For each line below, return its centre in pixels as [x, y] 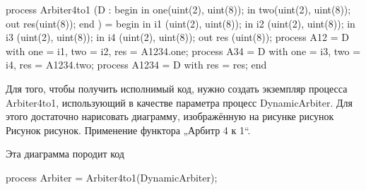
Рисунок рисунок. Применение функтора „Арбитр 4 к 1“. [128, 130]
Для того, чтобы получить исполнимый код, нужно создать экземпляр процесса [177, 88]
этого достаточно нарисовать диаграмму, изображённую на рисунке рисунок [170, 116]
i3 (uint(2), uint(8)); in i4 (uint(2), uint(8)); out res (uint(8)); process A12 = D [177, 37]
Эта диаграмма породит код [65, 154]
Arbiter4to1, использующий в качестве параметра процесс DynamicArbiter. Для [179, 102]
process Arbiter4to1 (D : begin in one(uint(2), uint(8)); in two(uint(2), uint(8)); [178, 9]
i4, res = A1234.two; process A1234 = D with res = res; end [136, 65]
